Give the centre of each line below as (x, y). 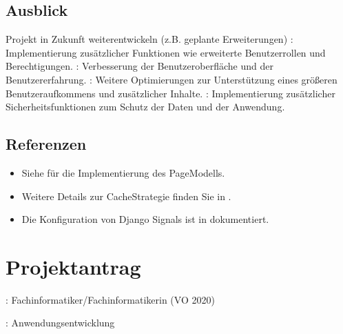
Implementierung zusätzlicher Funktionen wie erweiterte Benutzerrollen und (166, 52)
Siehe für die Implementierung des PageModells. (123, 172)
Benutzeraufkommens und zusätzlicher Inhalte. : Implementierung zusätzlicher (170, 93)
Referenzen (46, 144)
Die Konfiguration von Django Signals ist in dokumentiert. (145, 219)
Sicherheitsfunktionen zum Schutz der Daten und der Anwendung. (145, 107)
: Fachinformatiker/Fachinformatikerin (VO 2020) (110, 299)
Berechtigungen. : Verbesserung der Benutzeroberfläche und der (139, 66)
